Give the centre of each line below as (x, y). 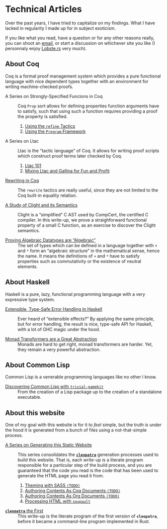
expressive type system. (30, 299)
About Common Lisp (38, 365)
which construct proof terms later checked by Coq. (70, 156)
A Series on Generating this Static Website (48, 445)
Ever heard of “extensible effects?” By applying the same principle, (86, 319)
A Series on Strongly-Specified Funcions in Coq (54, 96)
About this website (35, 413)
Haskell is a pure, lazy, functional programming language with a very (75, 294)
